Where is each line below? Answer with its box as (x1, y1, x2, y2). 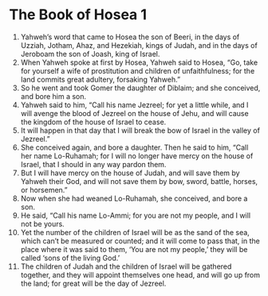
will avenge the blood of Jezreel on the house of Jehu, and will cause (20, 108, 250, 118)
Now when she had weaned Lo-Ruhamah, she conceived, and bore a (20, 194, 248, 203)
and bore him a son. (20, 91, 87, 101)
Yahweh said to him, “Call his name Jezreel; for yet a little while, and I (20, 100, 249, 110)
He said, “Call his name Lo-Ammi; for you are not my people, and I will (20, 210, 250, 220)
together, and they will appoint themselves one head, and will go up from (20, 270, 261, 279)
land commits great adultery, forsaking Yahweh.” (20, 74, 181, 84)
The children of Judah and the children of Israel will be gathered (20, 262, 232, 271)
